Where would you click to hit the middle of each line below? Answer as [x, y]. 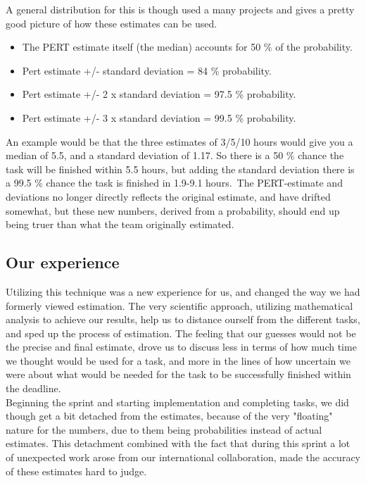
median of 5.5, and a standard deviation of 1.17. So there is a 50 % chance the [175, 155]
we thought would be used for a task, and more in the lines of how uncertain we [178, 360]
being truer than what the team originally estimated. [120, 224]
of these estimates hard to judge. [76, 471]
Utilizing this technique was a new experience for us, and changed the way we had [183, 291]
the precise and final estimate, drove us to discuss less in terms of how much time [181, 347]
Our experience [63, 262]
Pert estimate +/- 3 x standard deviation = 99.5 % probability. [159, 117]
